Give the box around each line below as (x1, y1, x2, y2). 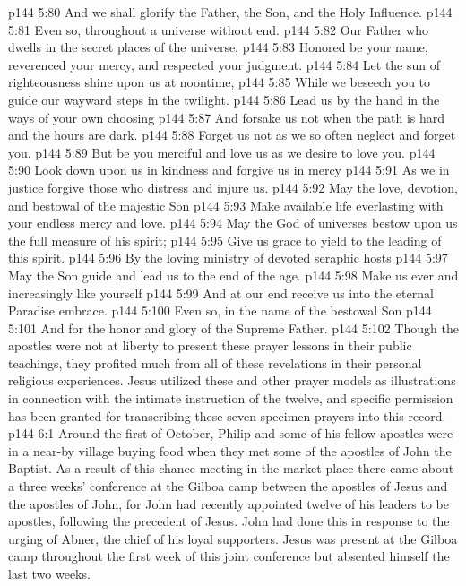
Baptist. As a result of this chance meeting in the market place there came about (8, 459, 454, 478)
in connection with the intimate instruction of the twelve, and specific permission (8, 389, 453, 408)
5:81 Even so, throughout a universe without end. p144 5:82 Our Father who (8, 20, 428, 39)
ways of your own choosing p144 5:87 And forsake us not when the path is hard (8, 108, 445, 126)
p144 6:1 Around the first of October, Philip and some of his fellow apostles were (8, 424, 453, 443)
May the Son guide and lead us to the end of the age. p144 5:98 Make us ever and (8, 265, 459, 284)
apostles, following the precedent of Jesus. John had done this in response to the (8, 512, 450, 530)
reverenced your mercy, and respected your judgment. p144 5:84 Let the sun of (8, 55, 441, 73)
